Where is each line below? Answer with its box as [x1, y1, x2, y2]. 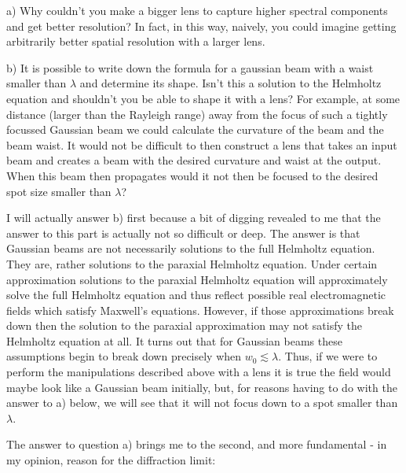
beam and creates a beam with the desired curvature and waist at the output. [6, 152, 382, 168]
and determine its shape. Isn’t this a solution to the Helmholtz [79, 75, 382, 91]
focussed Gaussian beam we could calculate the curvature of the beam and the [6, 121, 384, 138]
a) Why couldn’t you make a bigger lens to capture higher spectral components [6, 2, 388, 18]
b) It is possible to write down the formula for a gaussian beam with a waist [6, 59, 374, 76]
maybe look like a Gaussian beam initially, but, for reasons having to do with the [6, 379, 397, 395]
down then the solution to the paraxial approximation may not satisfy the [6, 317, 363, 334]
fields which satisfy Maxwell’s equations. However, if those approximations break [6, 301, 394, 318]
